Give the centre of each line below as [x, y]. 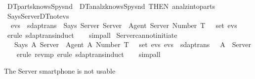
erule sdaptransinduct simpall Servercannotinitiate [92, 35]
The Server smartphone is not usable [60, 70]
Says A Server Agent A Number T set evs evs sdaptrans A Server [133, 44]
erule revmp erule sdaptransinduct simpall [88, 54]
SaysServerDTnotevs [38, 15]
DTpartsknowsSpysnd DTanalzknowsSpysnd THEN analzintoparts [111, 6]
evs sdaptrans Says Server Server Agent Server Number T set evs [124, 25]
